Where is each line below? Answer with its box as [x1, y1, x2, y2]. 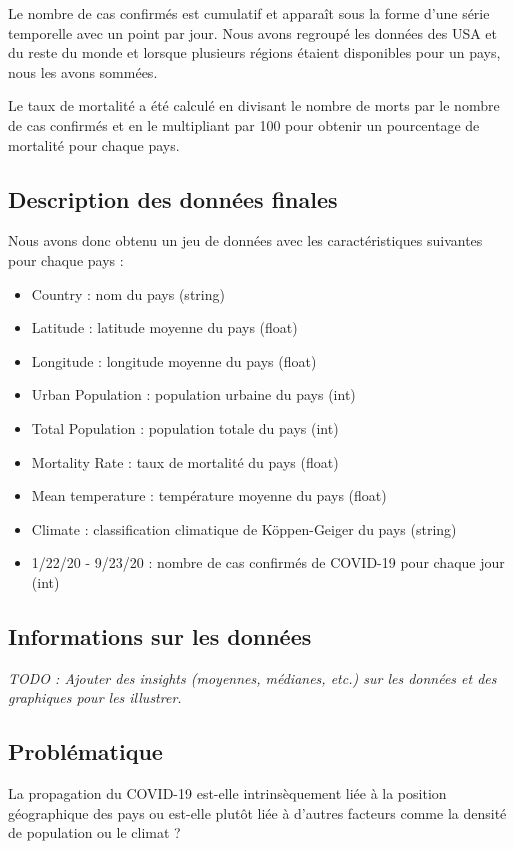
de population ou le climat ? [8, 822, 181, 843]
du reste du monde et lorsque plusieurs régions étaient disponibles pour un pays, [8, 42, 501, 63]
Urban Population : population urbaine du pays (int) [31, 384, 356, 405]
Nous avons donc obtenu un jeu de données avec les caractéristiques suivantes [8, 230, 483, 251]
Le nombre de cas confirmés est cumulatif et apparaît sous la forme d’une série [8, 3, 490, 23]
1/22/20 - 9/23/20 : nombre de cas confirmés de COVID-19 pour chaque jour [31, 552, 505, 573]
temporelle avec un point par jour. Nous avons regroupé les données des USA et [8, 22, 498, 43]
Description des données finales [8, 183, 338, 214]
